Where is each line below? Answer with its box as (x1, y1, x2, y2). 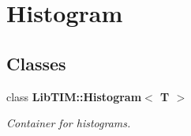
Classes (6, 51, 66, 75)
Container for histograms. (6, 115, 131, 131)
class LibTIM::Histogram (6, 88, 142, 104)
